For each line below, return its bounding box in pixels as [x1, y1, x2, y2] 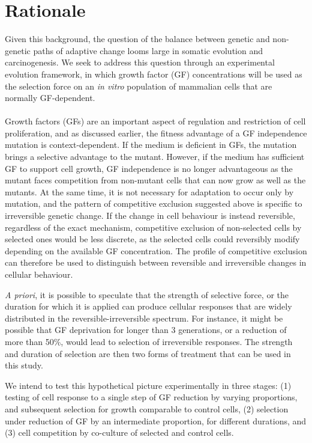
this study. [5, 359, 43, 371]
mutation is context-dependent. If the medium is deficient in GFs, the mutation [5, 138, 297, 151]
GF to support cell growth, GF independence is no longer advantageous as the [5, 162, 293, 174]
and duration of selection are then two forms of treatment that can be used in [5, 347, 291, 359]
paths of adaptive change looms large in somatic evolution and [33, 44, 263, 57]
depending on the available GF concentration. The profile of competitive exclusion [5, 244, 307, 257]
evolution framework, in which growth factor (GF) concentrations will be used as [5, 67, 302, 80]
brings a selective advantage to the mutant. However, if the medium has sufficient [5, 150, 305, 163]
